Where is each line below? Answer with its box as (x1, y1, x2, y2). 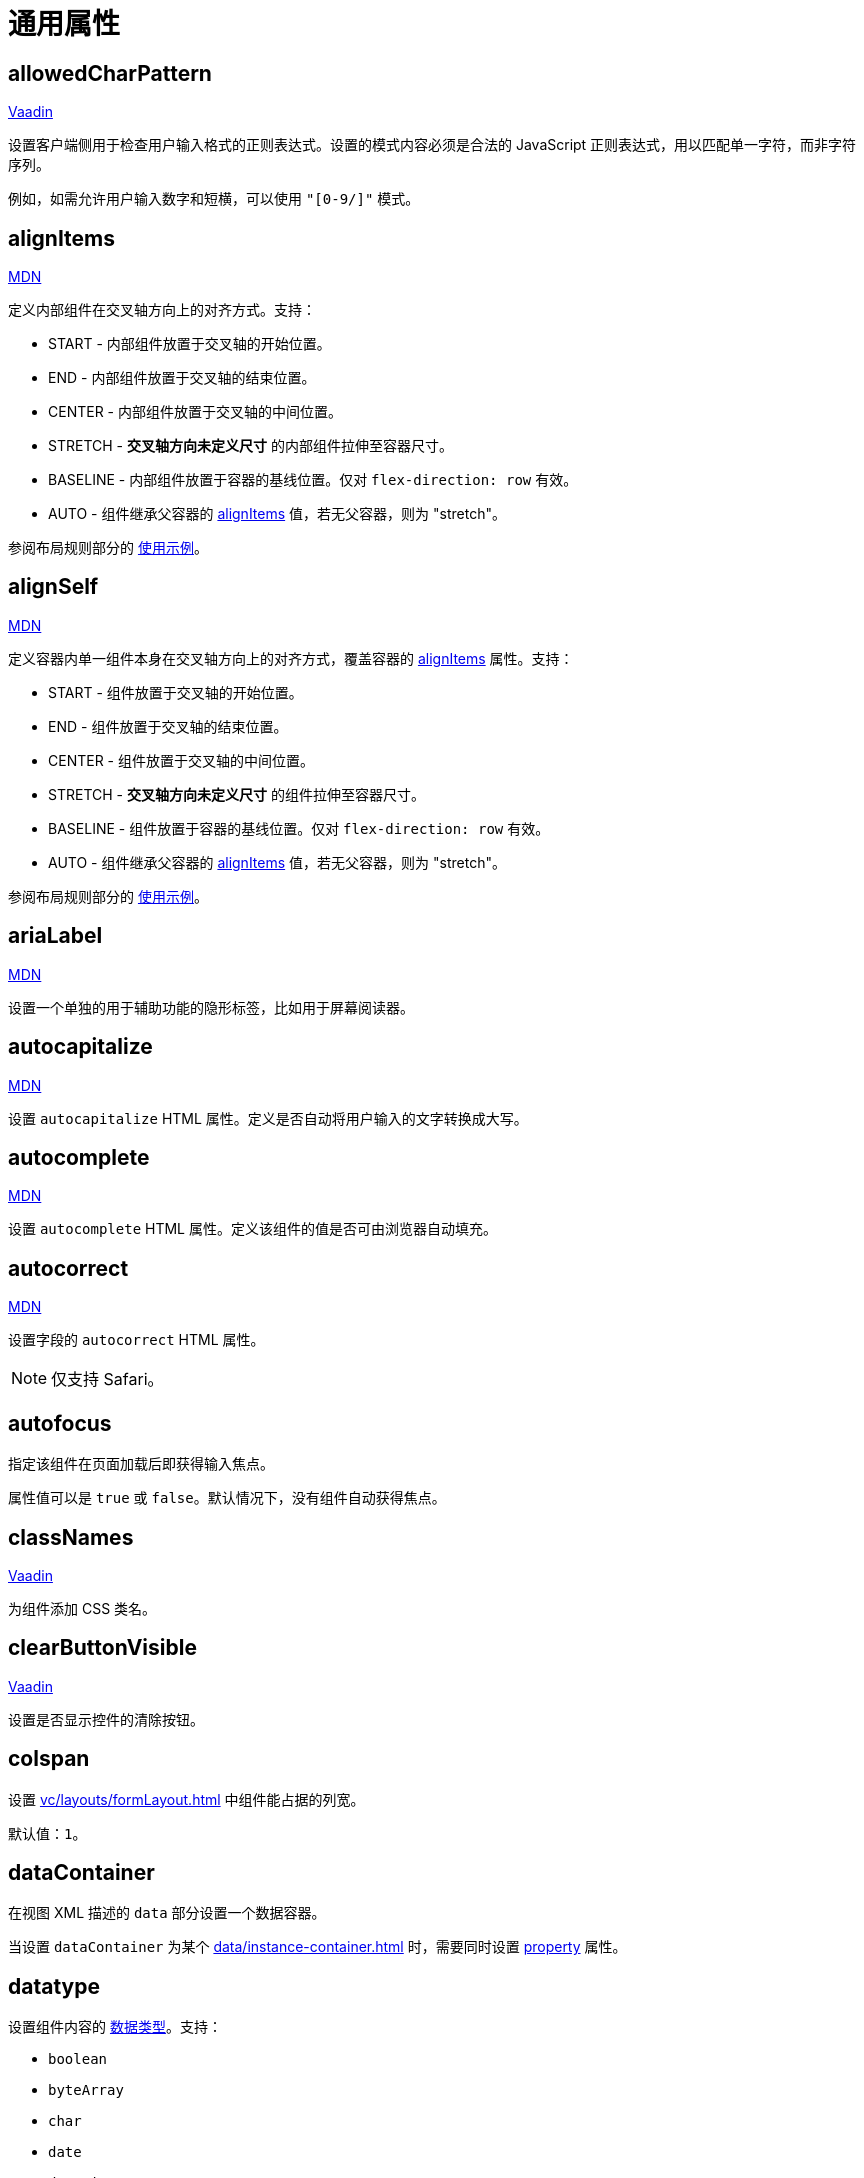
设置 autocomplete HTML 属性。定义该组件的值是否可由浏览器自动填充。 (8, 1220, 497, 1238)
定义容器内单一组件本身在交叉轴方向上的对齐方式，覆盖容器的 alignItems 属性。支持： (8, 649, 574, 667)
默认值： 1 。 (8, 1824, 87, 1842)
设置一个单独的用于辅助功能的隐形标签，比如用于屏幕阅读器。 (8, 998, 414, 1016)
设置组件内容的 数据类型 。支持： (8, 2018, 222, 2036)
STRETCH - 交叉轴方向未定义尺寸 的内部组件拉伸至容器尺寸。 (48, 437, 453, 455)
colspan (8, 1746, 90, 1772)
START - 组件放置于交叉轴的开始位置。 (48, 683, 303, 701)
